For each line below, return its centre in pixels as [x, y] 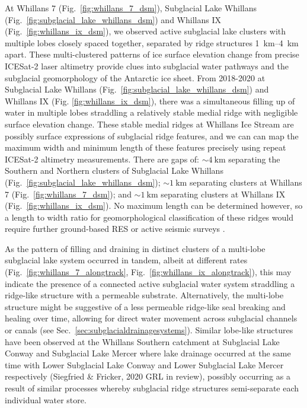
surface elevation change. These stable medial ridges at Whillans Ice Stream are [149, 124]
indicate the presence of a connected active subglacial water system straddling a [150, 283]
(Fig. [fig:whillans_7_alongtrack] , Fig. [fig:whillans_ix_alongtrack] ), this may [148, 272]
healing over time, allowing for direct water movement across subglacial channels [151, 318]
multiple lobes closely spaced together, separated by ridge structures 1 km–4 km [152, 42]
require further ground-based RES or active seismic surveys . [115, 229]
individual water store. [46, 399]
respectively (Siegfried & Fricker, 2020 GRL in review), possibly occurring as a [148, 376]
